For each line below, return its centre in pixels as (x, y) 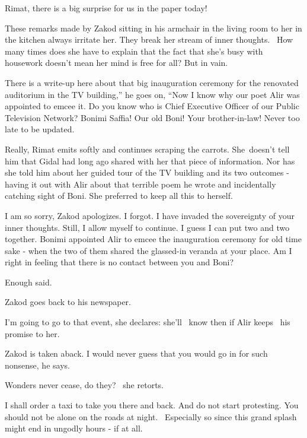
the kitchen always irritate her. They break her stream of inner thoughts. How (149, 39)
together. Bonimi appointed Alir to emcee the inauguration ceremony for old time (153, 239)
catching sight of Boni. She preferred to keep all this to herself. (119, 196)
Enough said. (28, 282)
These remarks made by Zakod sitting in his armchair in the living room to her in (153, 28)
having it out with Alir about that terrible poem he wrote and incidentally (140, 184)
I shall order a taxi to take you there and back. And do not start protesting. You (152, 405)
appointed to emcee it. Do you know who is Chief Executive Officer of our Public (152, 106)
